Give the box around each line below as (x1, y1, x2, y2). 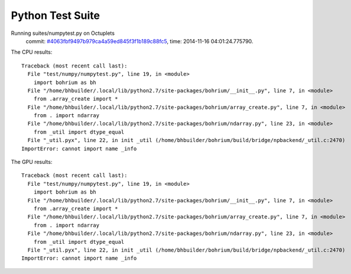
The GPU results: (11, 159, 53, 166)
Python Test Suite (11, 9, 100, 22)
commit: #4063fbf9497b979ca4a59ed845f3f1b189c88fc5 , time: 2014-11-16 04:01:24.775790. (25, 37, 253, 44)
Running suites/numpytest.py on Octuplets (11, 30, 115, 37)
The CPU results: (11, 49, 53, 56)
